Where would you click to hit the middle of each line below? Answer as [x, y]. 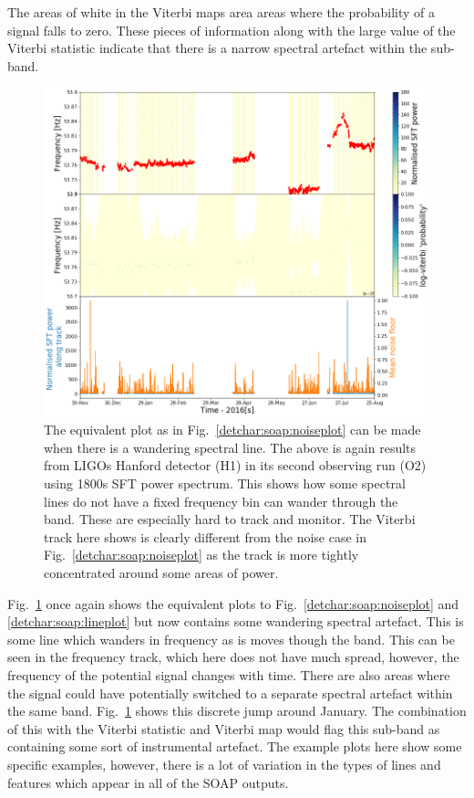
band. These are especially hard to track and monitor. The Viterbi [230, 519]
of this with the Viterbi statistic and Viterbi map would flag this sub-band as [224, 728]
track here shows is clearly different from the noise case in [206, 536]
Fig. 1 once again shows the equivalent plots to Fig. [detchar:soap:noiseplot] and [233, 603]
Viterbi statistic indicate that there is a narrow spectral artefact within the [217, 48]
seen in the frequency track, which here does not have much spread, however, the [233, 657]
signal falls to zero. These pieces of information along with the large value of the [232, 30]
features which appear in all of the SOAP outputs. [148, 782]
